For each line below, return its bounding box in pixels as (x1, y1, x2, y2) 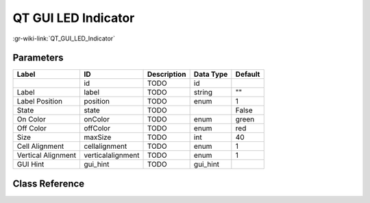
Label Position (16, 97, 63, 106)
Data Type (193, 69, 228, 79)
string (193, 88, 212, 97)
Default (235, 69, 260, 79)
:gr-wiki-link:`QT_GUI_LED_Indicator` (12, 34, 116, 43)
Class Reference (12, 178, 85, 189)
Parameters (12, 52, 64, 64)
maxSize (83, 132, 112, 142)
